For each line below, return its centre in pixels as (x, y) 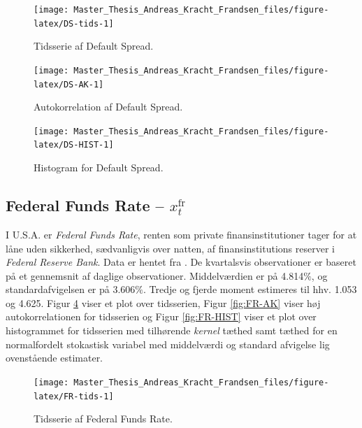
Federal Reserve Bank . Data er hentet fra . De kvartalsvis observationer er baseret (181, 262)
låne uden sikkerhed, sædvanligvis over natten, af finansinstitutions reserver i (170, 248)
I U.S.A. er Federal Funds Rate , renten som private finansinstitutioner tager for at (181, 234)
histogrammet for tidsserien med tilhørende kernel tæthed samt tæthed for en (172, 330)
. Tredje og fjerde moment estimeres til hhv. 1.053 (250, 289)
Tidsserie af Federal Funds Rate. (103, 419)
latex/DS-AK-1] (69, 84)
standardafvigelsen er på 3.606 (71, 289)
